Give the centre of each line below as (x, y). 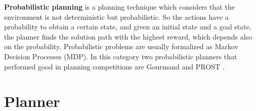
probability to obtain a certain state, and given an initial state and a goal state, (128, 27)
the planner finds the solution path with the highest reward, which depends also (128, 36)
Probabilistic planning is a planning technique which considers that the (119, 7)
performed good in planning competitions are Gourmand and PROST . (114, 66)
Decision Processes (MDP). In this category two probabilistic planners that (121, 56)
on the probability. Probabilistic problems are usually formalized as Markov (121, 46)
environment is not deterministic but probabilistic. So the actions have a (116, 16)
